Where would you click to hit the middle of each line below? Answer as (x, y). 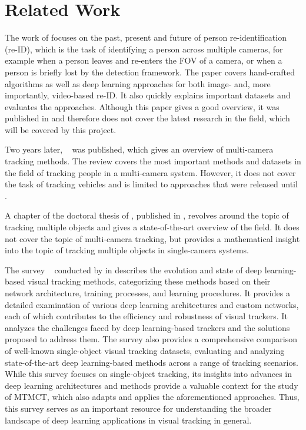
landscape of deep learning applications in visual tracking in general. (128, 420)
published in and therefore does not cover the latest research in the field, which (147, 118)
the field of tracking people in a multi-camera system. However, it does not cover (150, 172)
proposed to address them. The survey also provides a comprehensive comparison (151, 339)
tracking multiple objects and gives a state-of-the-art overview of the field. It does (152, 227)
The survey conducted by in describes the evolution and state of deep (134, 269)
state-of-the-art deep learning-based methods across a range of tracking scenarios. (152, 362)
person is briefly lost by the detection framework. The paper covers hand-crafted (150, 72)
